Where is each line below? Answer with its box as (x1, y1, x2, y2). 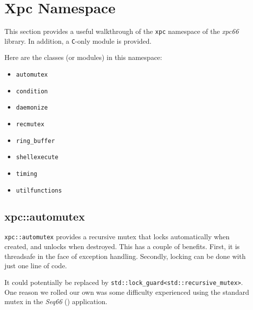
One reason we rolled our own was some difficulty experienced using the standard (4, 286, 249, 297)
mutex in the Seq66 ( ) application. (4, 296, 108, 307)
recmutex (16, 121, 45, 128)
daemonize (16, 104, 48, 112)
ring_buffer (16, 137, 55, 144)
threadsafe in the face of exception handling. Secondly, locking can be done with (4, 251, 246, 261)
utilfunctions (16, 187, 62, 194)
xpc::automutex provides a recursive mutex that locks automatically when (4, 231, 230, 242)
